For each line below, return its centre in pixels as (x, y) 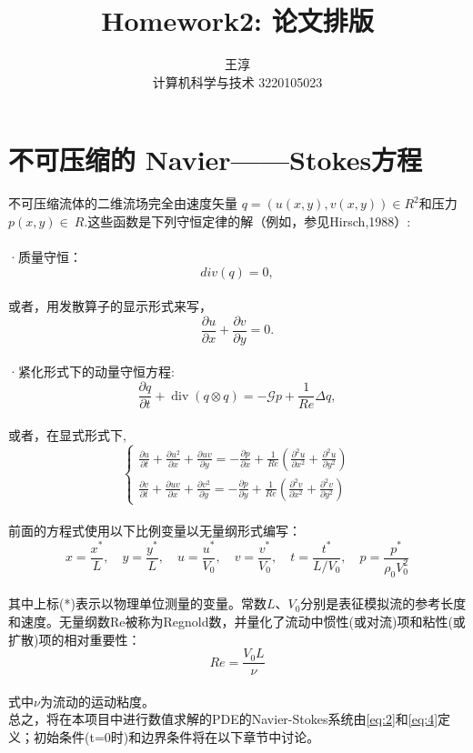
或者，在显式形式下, (67, 434)
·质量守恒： (45, 257)
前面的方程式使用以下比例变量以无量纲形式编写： (155, 531)
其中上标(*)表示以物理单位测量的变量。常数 (137, 603)
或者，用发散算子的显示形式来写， (110, 306)
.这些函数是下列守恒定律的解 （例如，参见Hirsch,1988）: (247, 221)
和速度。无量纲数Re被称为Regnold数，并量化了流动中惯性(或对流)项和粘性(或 (237, 621)
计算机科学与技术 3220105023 (237, 81)
